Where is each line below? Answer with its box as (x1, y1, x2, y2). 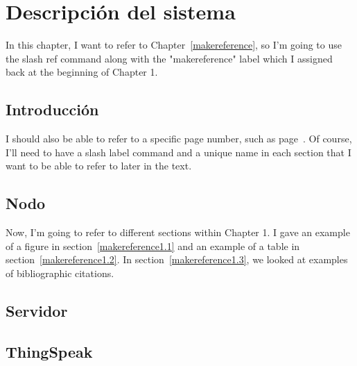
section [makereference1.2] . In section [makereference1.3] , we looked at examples (6, 252, 348, 267)
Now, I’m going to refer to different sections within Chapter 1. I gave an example (6, 225, 350, 240)
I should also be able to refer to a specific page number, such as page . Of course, (6, 131, 352, 146)
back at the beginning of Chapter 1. (6, 65, 158, 79)
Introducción (6, 99, 99, 120)
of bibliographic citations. (6, 265, 114, 280)
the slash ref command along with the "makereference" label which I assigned (6, 51, 333, 65)
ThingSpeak (6, 340, 93, 362)
